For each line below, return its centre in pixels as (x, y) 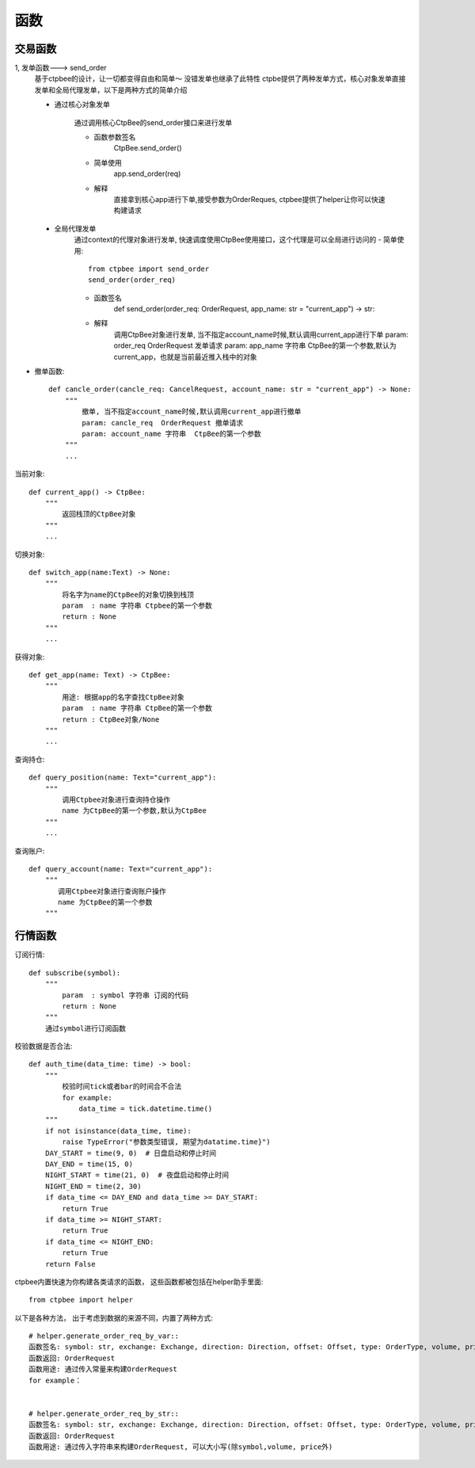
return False (70, 1264)
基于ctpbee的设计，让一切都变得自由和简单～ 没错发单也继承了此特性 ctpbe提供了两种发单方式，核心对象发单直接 (220, 78)
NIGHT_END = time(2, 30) (93, 1186)
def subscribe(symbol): (75, 973)
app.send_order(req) (147, 173)
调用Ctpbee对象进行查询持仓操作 (116, 799)
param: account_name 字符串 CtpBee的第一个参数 (171, 434)
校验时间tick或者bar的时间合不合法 (122, 1087)
